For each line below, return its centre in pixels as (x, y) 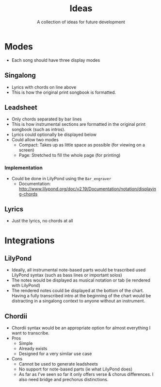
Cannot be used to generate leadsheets (58, 364)
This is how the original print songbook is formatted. (64, 92)
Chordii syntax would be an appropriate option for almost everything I (81, 328)
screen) (26, 150)
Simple (26, 343)
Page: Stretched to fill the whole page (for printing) (70, 155)
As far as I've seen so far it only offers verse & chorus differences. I (86, 374)
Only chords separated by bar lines (47, 119)
